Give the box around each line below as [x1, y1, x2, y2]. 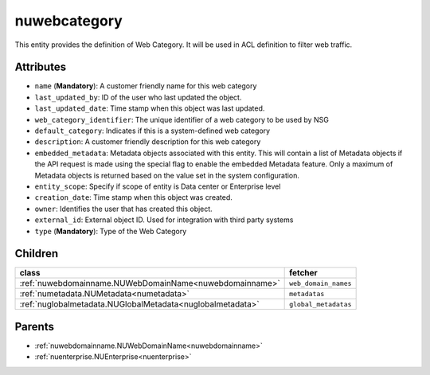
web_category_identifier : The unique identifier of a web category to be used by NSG [34, 115, 330, 124]
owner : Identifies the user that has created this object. [34, 204, 213, 213]
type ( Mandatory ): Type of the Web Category [34, 226, 187, 236]
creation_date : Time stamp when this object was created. [34, 193, 233, 202]
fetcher [289, 268, 318, 279]
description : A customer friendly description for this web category [34, 137, 261, 146]
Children [14, 247, 59, 260]
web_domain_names [289, 279, 352, 287]
